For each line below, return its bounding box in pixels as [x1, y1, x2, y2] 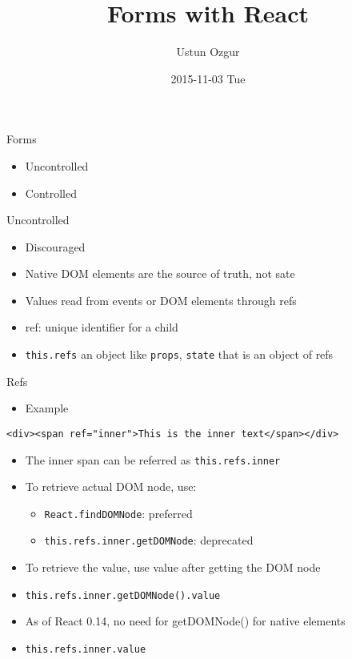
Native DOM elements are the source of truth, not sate [25, 265, 295, 282]
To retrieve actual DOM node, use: [25, 478, 197, 495]
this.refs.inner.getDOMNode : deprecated [44, 532, 254, 548]
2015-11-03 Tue [170, 70, 246, 86]
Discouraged [25, 238, 86, 255]
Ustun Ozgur [176, 43, 240, 60]
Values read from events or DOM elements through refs [25, 291, 297, 308]
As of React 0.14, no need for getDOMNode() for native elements [25, 613, 346, 629]
